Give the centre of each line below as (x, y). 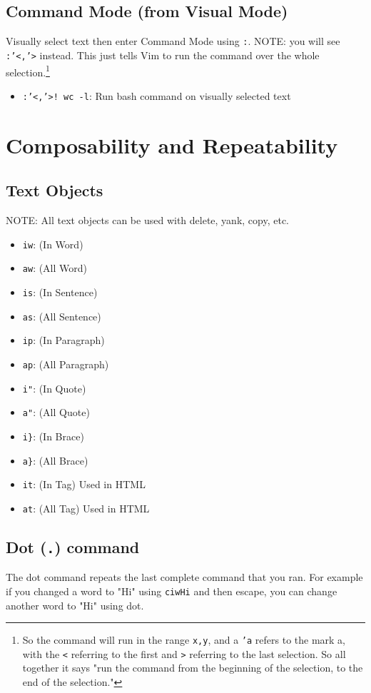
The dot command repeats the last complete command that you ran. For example (184, 577)
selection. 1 (28, 71)
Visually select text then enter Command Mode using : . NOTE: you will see (173, 41)
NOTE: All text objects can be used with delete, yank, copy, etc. (147, 220)
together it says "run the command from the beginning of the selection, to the (193, 668)
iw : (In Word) (53, 244)
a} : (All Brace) (55, 460)
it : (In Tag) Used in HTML (84, 484)
